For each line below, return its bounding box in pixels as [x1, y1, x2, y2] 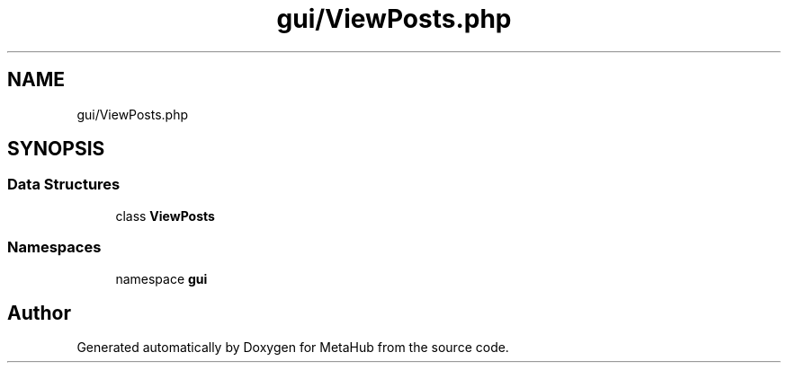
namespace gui [115, 270, 208, 286]
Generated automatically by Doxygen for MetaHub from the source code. [76, 339, 509, 356]
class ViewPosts [115, 207, 215, 224]
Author [7, 301, 71, 324]
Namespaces [7, 238, 102, 257]
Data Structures [7, 175, 121, 194]
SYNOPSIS [7, 137, 105, 161]
